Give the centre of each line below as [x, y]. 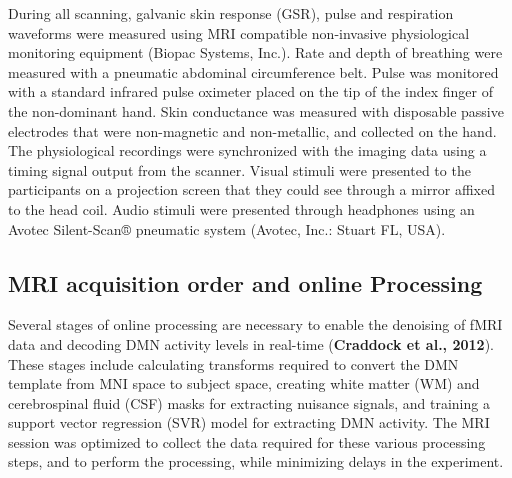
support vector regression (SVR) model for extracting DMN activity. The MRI [249, 422]
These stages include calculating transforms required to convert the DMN [233, 363]
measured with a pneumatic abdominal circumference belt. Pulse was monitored [253, 71]
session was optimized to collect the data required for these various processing [247, 441]
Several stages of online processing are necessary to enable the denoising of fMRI [255, 324]
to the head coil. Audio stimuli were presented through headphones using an [241, 208]
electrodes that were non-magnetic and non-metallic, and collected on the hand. [252, 130]
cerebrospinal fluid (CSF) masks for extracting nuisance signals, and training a [249, 402]
